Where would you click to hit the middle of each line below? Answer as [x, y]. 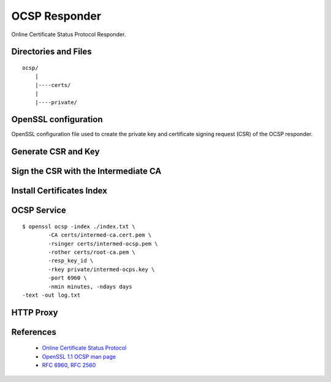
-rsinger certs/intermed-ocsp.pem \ [103, 243]
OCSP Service [39, 211]
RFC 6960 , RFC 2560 [69, 365]
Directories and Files [51, 52]
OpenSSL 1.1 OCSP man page [79, 356]
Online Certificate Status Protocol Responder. [69, 34]
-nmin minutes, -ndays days [90, 286]
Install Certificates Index [59, 191]
